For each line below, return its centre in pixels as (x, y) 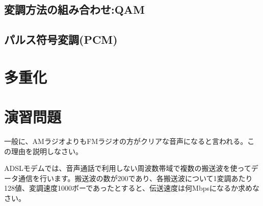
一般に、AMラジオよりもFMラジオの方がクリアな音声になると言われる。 (126, 141)
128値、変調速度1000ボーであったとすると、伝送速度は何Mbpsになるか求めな (132, 188)
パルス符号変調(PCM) (61, 39)
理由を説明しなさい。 (47, 151)
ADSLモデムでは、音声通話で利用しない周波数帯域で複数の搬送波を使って (128, 168)
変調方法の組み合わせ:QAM (75, 9)
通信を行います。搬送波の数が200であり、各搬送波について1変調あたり (135, 178)
